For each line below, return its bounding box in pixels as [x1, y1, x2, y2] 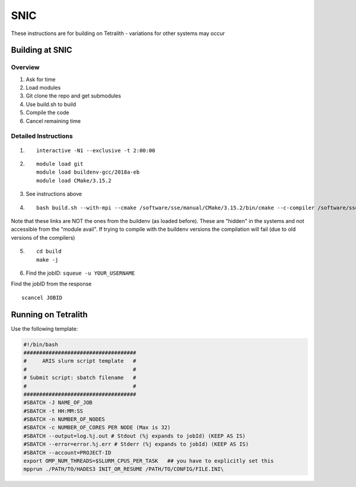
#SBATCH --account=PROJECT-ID [23, 449, 112, 456]
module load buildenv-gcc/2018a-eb [36, 169, 140, 175]
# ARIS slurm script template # [23, 357, 136, 365]
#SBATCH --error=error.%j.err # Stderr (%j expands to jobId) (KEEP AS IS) [23, 441, 249, 448]
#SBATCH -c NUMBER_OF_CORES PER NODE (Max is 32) [23, 424, 171, 431]
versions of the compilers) [11, 234, 75, 241]
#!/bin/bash [23, 341, 59, 348]
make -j [36, 256, 59, 263]
